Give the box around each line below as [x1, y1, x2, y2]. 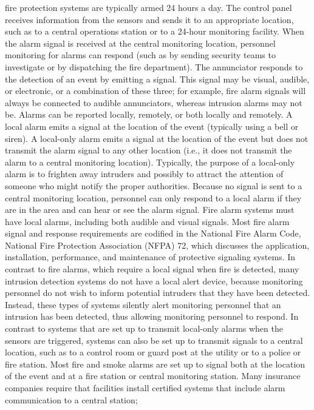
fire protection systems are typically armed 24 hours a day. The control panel [5, 1, 292, 13]
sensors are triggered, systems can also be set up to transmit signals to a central [5, 334, 303, 346]
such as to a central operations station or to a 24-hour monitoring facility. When [5, 25, 304, 38]
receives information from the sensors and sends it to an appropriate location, [5, 13, 294, 25]
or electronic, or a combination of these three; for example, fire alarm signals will [5, 84, 306, 97]
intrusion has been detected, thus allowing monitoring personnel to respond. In [5, 310, 299, 323]
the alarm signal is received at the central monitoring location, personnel [5, 36, 276, 49]
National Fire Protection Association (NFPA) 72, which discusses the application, [5, 238, 310, 251]
